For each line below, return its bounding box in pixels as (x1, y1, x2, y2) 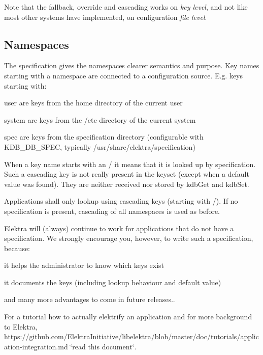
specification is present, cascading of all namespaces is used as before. (4, 205, 220, 216)
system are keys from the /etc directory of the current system (4, 114, 196, 125)
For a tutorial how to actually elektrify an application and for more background (4, 311, 252, 322)
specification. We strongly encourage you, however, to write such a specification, (4, 233, 253, 243)
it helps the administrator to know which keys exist (4, 260, 164, 270)
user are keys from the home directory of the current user (4, 97, 183, 108)
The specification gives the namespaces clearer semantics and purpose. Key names (4, 60, 259, 71)
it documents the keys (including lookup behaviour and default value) (4, 277, 221, 287)
